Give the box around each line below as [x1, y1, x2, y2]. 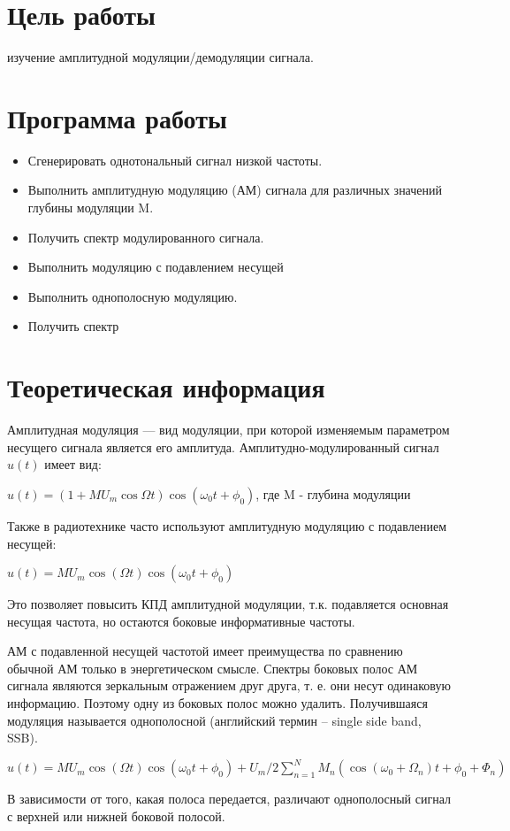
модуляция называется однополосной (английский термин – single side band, [7, 711, 422, 729]
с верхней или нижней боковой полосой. [7, 806, 225, 825]
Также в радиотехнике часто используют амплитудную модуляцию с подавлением [7, 516, 447, 535]
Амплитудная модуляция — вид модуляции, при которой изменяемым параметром [7, 420, 450, 439]
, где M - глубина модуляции [255, 484, 411, 503]
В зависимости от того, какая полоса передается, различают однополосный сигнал [7, 789, 452, 808]
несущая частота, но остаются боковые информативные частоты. [7, 612, 355, 630]
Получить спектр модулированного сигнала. [27, 227, 264, 246]
